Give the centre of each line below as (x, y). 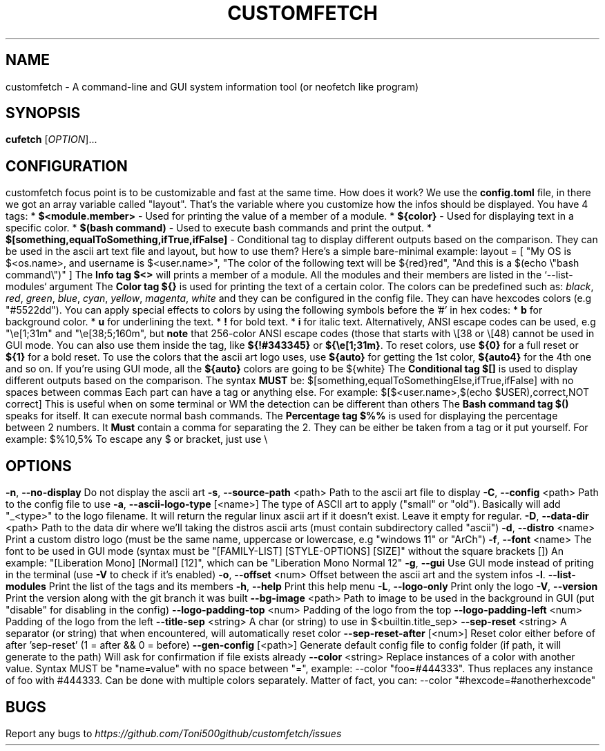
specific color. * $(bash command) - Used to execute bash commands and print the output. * (219, 228)
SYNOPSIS (43, 113)
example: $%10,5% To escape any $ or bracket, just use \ (137, 439)
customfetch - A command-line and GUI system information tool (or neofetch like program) (212, 86)
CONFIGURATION (67, 166)
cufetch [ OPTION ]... (51, 140)
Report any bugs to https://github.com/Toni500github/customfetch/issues (174, 733)
